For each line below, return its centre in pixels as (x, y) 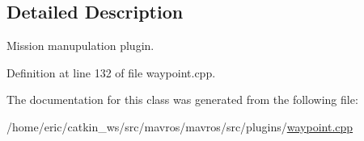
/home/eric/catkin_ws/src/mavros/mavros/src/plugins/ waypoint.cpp (180, 126)
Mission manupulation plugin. (80, 46)
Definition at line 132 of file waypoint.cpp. (111, 72)
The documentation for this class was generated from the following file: (182, 100)
